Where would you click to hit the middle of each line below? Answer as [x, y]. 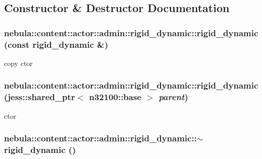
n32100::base [115, 97]
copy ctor [18, 63]
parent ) [173, 97]
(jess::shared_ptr [40, 97]
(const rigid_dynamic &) [56, 44]
